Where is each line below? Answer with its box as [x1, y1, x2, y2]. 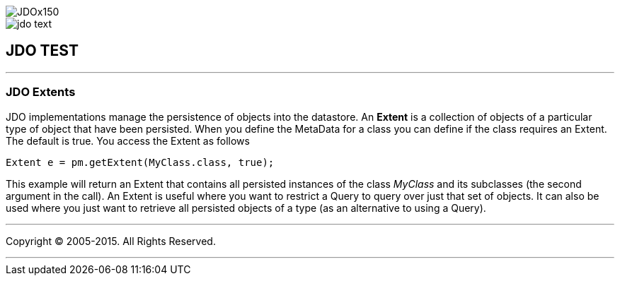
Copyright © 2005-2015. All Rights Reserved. [6, 234, 216, 247]
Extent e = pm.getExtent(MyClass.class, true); [6, 156, 275, 168]
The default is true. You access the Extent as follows [6, 134, 250, 147]
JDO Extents [6, 85, 76, 100]
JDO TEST [6, 42, 79, 60]
